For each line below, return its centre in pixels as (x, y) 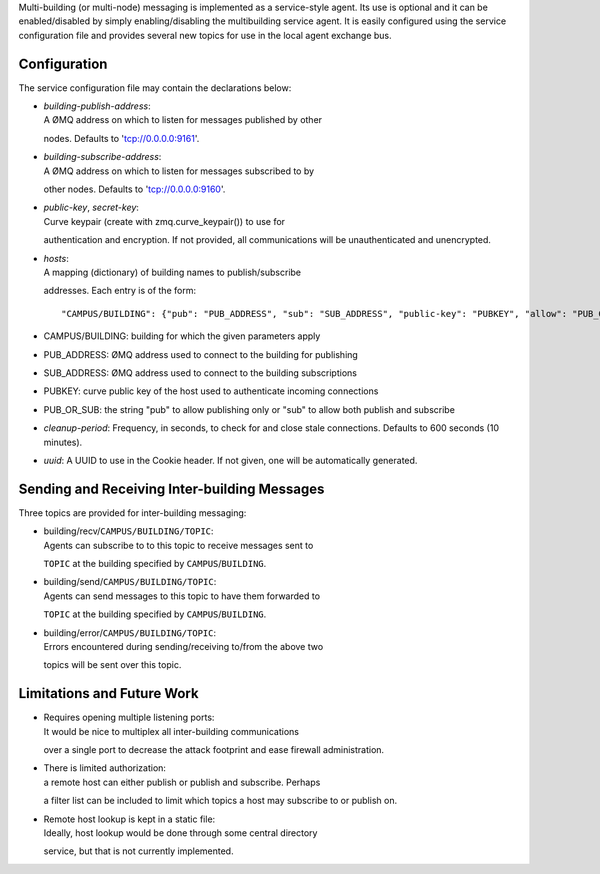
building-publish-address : (97, 106)
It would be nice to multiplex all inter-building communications (171, 731)
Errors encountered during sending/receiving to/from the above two (183, 646)
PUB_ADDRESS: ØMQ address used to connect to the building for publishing (201, 354)
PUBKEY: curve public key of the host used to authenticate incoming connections (211, 391)
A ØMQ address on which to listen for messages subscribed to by (179, 171)
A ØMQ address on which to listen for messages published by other (183, 120)
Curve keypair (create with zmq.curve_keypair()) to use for (164, 221)
